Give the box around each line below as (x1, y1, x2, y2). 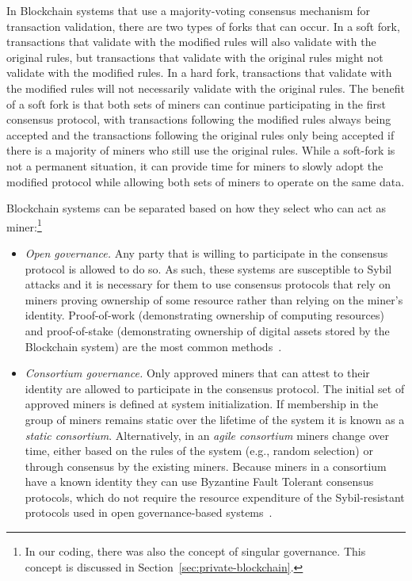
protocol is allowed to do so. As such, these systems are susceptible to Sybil (25, 260, 392, 277)
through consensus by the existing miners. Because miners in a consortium (25, 457, 387, 474)
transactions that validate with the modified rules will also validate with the (6, 33, 376, 50)
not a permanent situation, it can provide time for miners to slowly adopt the (6, 157, 383, 174)
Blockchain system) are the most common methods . (25, 338, 282, 354)
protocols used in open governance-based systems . (25, 504, 273, 521)
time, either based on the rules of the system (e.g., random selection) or (25, 442, 373, 459)
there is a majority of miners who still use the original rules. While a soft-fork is (6, 142, 395, 159)
